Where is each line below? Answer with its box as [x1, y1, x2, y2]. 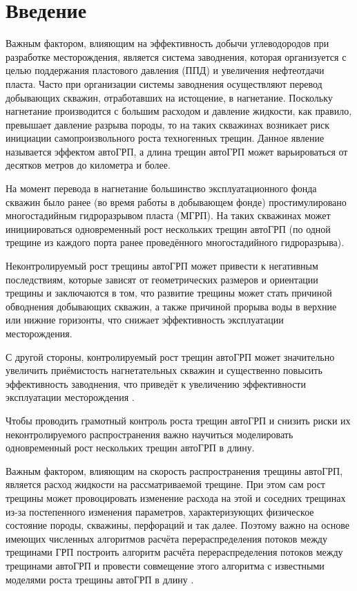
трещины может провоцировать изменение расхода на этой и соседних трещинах [6, 490, 346, 505]
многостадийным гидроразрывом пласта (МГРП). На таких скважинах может [6, 208, 331, 223]
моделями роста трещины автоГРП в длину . [6, 572, 194, 586]
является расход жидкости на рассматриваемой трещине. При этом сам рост [6, 477, 325, 491]
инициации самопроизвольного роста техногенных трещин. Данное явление [6, 131, 325, 145]
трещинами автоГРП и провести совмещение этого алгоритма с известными [6, 558, 325, 572]
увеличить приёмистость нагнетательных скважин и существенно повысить [6, 363, 322, 377]
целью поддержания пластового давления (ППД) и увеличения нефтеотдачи [6, 63, 325, 77]
